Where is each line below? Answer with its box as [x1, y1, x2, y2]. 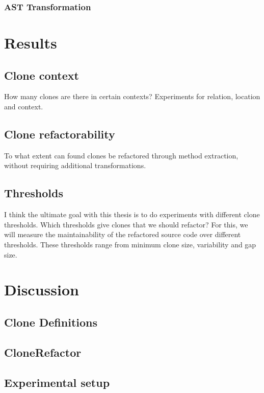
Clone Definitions [4, 314, 97, 330]
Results [4, 32, 57, 53]
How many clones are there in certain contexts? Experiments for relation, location [4, 91, 260, 102]
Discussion [4, 279, 79, 300]
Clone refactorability [4, 126, 115, 142]
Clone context [4, 67, 79, 83]
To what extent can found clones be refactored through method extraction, [4, 150, 239, 160]
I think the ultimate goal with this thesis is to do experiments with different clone [4, 209, 260, 220]
